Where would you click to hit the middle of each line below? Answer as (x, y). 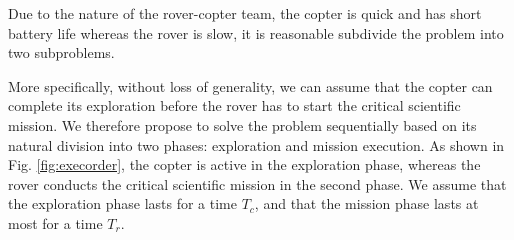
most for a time (55, 222)
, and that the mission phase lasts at (366, 203)
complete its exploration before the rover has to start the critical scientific (234, 105)
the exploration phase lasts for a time (122, 203)
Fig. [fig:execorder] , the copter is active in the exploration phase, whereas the (244, 164)
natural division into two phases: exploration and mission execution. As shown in (256, 144)
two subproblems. (61, 52)
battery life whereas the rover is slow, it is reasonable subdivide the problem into (256, 32)
